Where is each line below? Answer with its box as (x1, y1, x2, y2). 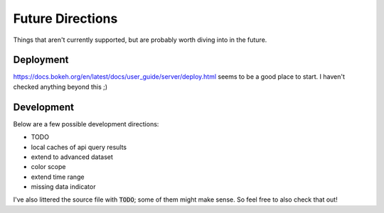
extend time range (31, 173, 85, 181)
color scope (31, 163, 66, 171)
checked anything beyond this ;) (13, 82, 108, 91)
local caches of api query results (31, 143, 127, 151)
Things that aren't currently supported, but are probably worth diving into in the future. (13, 35, 267, 44)
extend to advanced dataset (31, 153, 114, 161)
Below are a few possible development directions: (13, 119, 159, 128)
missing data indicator (31, 182, 96, 191)
